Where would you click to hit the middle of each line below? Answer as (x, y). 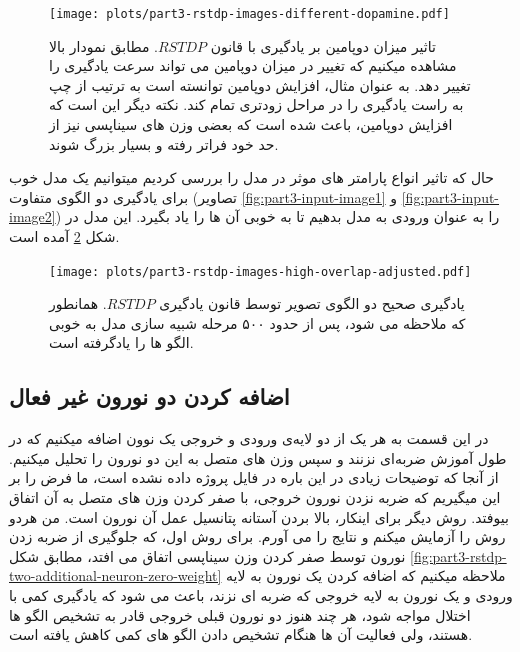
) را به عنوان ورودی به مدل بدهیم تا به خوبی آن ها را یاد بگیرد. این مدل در (277, 216)
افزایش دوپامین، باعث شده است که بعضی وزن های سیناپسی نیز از (251, 124)
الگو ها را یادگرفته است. (121, 342)
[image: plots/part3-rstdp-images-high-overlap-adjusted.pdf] (260, 271)
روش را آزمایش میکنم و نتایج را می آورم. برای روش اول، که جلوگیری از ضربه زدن (257, 536)
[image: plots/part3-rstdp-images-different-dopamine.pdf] (249, 14)
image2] (32, 216)
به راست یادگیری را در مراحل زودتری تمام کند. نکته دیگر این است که (256, 104)
